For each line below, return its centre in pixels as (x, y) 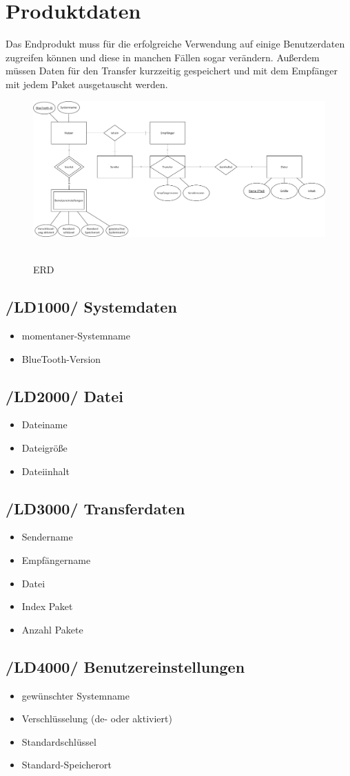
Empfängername (56, 559)
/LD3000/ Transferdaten (95, 508)
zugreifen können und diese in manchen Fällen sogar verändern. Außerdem (163, 57)
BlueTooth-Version (61, 358)
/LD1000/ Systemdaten (91, 307)
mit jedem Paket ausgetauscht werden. (87, 84)
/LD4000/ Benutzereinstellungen (125, 666)
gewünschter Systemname (75, 695)
